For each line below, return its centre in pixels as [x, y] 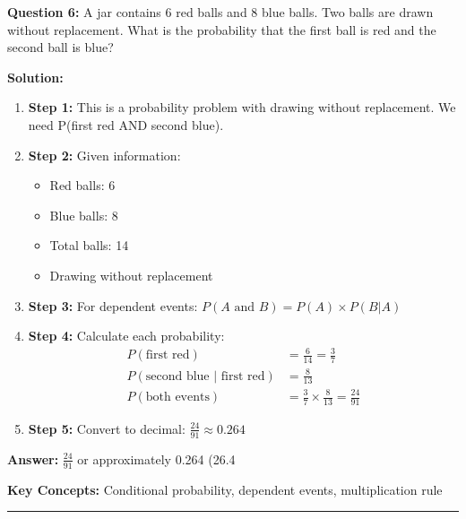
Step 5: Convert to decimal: [107, 428]
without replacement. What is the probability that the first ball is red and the [222, 29]
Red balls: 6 [82, 185]
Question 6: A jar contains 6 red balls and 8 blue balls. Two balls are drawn [220, 12]
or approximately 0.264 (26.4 [156, 458]
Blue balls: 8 [84, 215]
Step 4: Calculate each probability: [126, 336]
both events [177, 397]
